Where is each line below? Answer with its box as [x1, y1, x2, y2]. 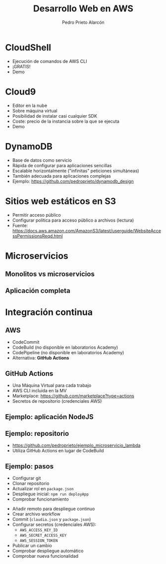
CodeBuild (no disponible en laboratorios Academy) [12, 344, 118, 350]
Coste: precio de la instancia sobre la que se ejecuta [12, 118, 120, 124]
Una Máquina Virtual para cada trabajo [12, 382, 92, 388]
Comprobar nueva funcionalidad [12, 553, 78, 559]
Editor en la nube [12, 102, 48, 108]
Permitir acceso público [12, 212, 61, 218]
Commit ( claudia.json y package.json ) [12, 517, 91, 522]
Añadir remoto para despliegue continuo [12, 506, 95, 512]
